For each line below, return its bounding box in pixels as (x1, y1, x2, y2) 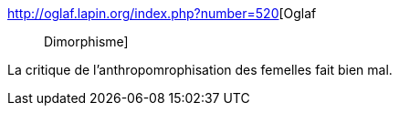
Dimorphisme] (44, 34, 129, 49)
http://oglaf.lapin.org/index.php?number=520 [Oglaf (7, 5, 317, 21)
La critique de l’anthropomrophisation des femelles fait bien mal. (7, 62, 393, 77)
